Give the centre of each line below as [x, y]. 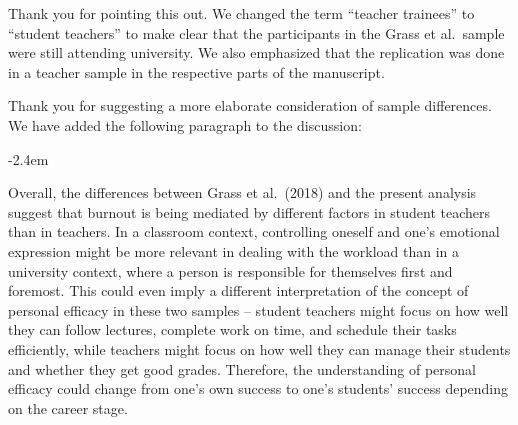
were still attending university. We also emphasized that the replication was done [256, 52]
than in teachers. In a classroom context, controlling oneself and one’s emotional [254, 231]
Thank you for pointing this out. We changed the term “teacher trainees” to [241, 13]
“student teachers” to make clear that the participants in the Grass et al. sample [256, 32]
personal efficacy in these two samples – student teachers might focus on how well [258, 309]
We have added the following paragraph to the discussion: [185, 124]
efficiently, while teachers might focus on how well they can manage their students [259, 348]
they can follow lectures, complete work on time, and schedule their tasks [232, 329]
